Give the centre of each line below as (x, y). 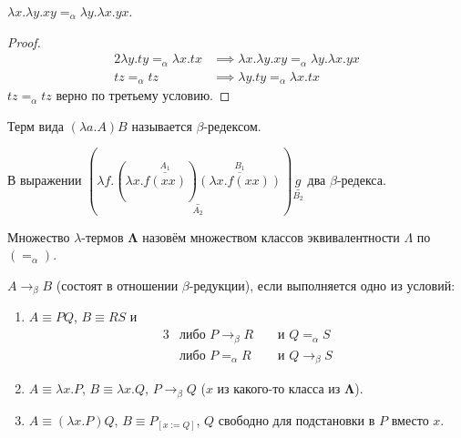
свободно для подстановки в (297, 419)
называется (162, 125)
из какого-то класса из (279, 388)
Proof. (24, 41)
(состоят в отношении (117, 285)
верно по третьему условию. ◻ (143, 95)
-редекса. (361, 180)
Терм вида (36, 125)
